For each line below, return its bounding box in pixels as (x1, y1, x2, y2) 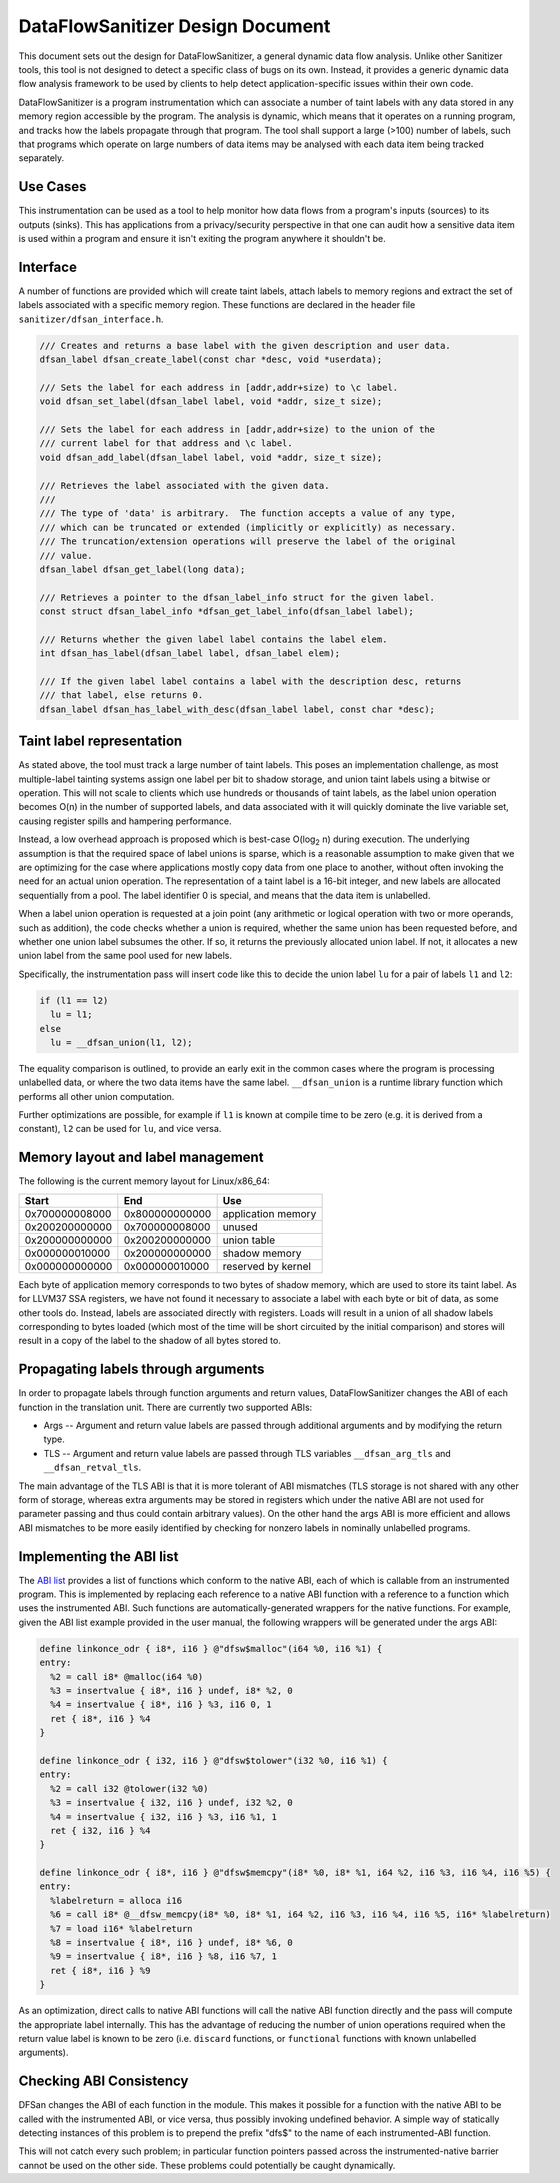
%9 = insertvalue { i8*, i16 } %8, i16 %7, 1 (50, 1951, 277, 1962)
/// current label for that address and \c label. (39, 438, 294, 449)
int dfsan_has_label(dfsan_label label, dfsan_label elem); (39, 648, 341, 659)
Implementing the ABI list (18, 1548, 179, 1565)
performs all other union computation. (18, 1090, 175, 1102)
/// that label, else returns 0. (39, 690, 204, 701)
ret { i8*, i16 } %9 (50, 1965, 151, 1976)
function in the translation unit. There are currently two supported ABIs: (18, 1401, 313, 1413)
